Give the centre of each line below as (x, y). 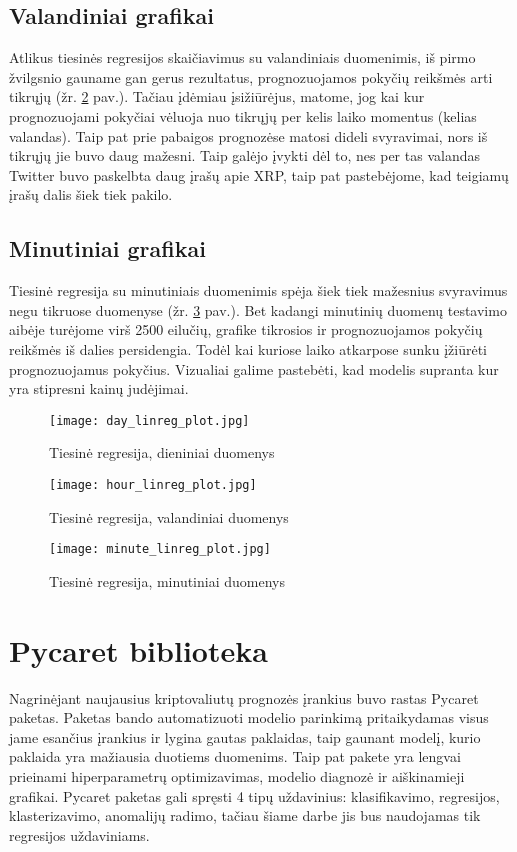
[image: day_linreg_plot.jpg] (149, 420)
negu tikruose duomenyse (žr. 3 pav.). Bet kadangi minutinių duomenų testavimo (258, 309)
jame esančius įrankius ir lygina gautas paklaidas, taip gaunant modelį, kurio (245, 736)
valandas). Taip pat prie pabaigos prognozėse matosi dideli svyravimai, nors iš (248, 135)
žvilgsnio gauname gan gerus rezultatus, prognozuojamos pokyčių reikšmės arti (251, 76)
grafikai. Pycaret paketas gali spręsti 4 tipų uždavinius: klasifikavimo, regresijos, (254, 795)
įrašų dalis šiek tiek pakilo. (91, 194)
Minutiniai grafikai (107, 248)
